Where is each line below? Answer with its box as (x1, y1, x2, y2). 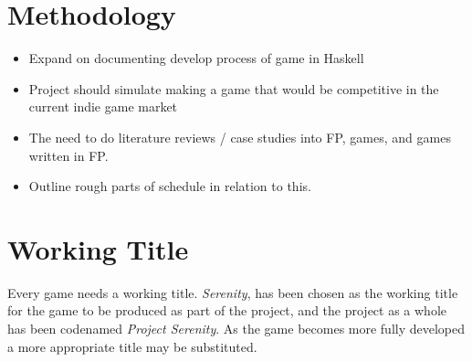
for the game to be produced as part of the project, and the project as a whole (7, 301, 447, 320)
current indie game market (28, 97, 178, 116)
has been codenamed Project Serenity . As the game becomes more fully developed (7, 319, 466, 337)
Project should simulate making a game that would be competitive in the (28, 79, 439, 98)
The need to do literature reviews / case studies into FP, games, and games (28, 127, 451, 146)
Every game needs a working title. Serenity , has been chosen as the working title (7, 282, 458, 302)
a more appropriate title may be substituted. (7, 336, 257, 356)
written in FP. (28, 145, 109, 165)
